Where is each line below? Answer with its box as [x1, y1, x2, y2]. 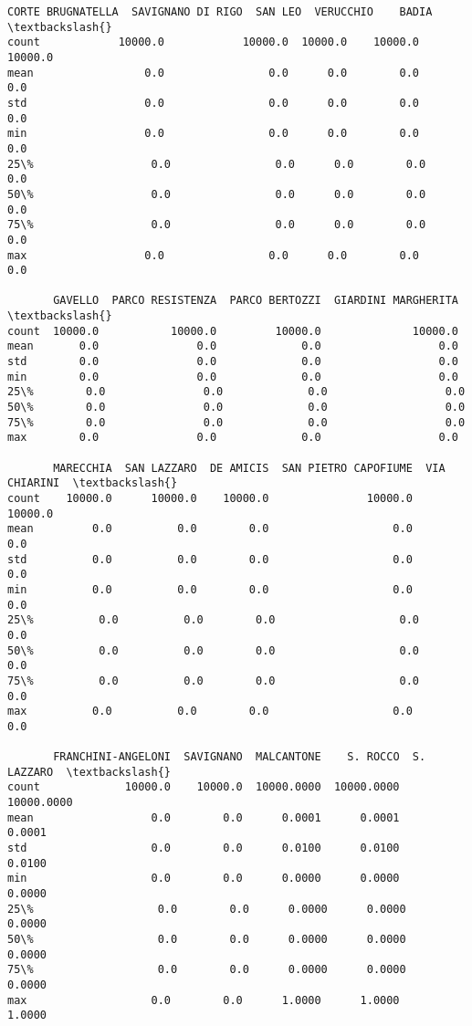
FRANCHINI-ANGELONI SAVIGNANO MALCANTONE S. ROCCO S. [53, 750, 426, 764]
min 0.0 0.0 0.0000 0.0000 [7, 872, 400, 885]
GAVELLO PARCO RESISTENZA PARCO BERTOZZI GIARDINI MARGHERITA [53, 294, 458, 308]
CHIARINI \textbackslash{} [7, 476, 178, 490]
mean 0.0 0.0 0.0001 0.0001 [7, 811, 400, 824]
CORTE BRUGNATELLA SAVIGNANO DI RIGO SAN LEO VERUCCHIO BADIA [7, 5, 433, 18]
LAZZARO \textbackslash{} [7, 765, 171, 779]
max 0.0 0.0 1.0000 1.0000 [7, 993, 400, 1007]
